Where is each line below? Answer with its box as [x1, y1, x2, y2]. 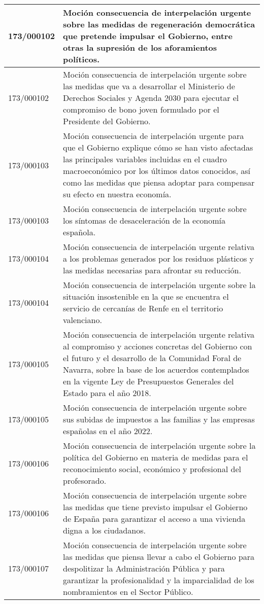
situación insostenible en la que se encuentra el [63, 291, 229, 302]
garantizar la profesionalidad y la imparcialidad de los [63, 574, 254, 586]
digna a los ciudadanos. [63, 524, 146, 536]
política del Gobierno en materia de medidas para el [63, 451, 248, 463]
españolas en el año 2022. [63, 425, 153, 437]
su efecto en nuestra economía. [63, 188, 172, 200]
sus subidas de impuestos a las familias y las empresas [63, 413, 255, 425]
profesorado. [63, 475, 107, 486]
